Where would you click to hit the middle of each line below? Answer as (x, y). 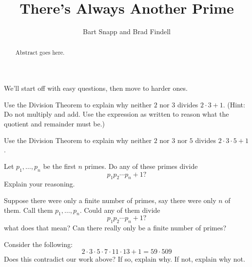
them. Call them (29, 210)
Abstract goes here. (40, 52)
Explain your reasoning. (39, 184)
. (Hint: (234, 104)
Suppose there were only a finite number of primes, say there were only (110, 200)
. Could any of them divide (120, 210)
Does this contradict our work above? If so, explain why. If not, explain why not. (125, 259)
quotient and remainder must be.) (55, 123)
